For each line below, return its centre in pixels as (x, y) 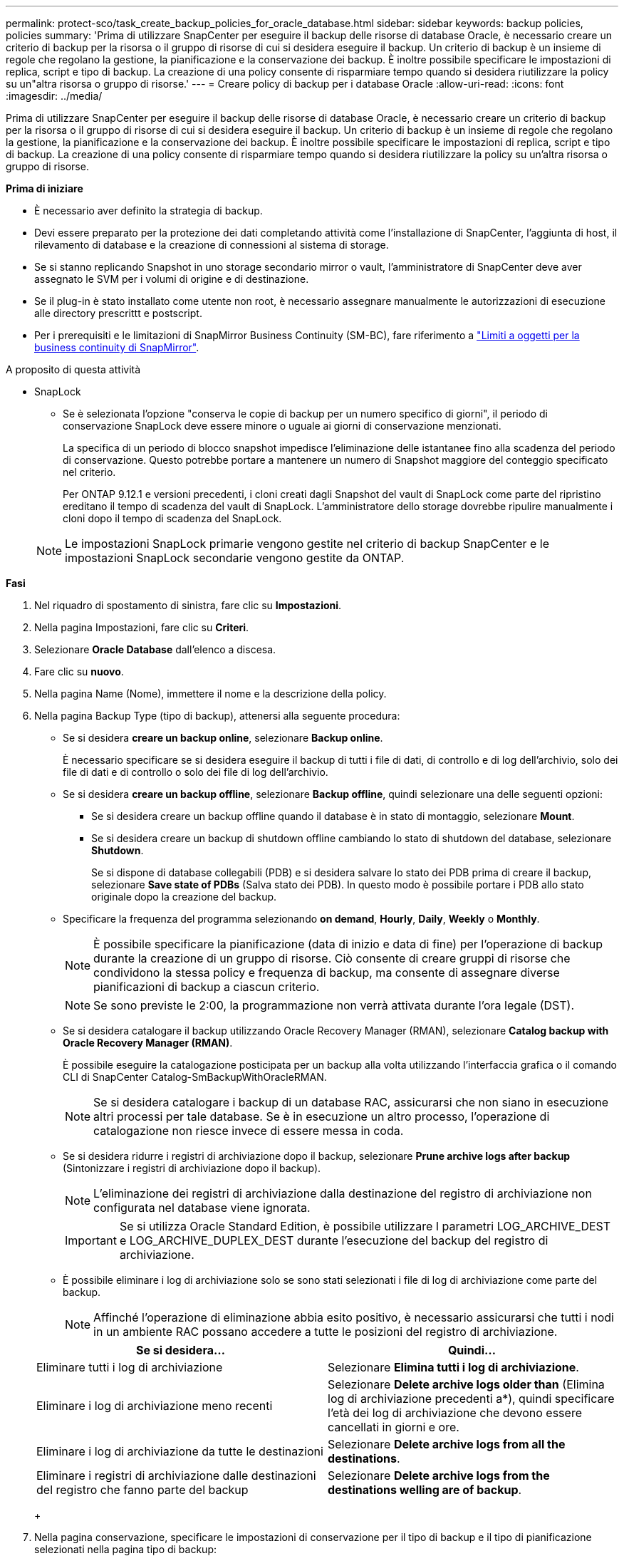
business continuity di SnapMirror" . (117, 347)
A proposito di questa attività (73, 369)
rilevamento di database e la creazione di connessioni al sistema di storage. (212, 245)
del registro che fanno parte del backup (142, 1490)
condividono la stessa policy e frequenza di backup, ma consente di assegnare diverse (327, 972)
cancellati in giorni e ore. (394, 1427)
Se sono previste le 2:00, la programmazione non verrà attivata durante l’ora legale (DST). (334, 1005)
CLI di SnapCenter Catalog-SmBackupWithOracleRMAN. (195, 1077)
